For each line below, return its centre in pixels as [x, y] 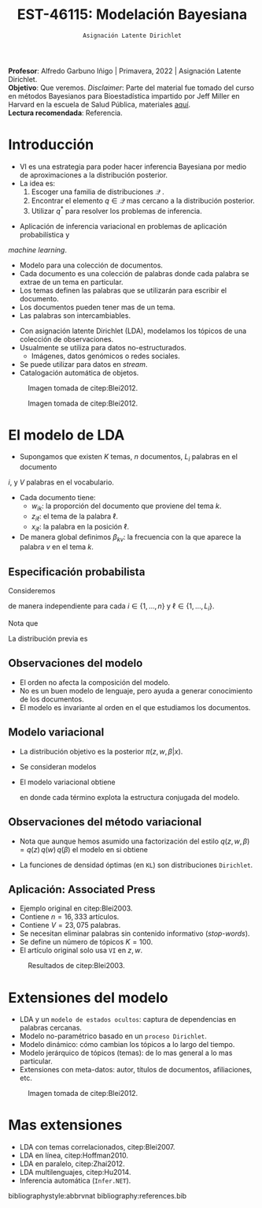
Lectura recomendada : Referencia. [66, 113]
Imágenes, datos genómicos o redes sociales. [106, 356]
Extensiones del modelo [88, 998]
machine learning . [37, 249]
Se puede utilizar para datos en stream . [83, 364]
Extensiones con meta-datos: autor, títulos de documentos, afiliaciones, [136, 1070]
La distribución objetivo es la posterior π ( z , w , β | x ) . [101, 751]
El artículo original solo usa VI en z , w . [81, 950]
